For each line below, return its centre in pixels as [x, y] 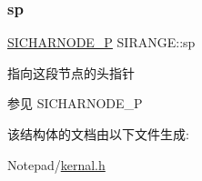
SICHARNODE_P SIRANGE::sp [101, 42]
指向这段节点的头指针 [71, 72]
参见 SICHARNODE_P [75, 103]
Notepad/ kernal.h [56, 164]
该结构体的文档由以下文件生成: [98, 134]
